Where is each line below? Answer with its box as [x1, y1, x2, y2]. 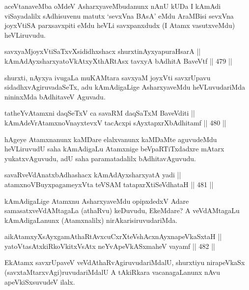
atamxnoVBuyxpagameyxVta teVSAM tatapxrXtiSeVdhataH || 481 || [4, 179, 214, 189]
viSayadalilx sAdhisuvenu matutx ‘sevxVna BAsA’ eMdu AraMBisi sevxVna [4, 10, 234, 21]
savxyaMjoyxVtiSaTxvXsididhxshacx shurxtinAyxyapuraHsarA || [4, 46, 201, 56]
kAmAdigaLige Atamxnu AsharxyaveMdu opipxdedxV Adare [4, 195, 189, 206]
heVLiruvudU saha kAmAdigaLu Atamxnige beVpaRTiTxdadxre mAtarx [4, 144, 224, 154]
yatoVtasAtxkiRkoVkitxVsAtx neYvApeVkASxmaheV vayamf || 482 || [4, 241, 215, 251]
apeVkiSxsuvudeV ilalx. [4, 276, 75, 287]
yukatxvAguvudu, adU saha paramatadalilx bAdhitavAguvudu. [4, 153, 196, 163]
